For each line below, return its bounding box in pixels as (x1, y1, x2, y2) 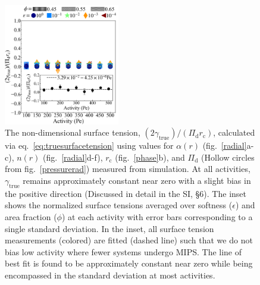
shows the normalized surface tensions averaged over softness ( (5, 199, 233, 211)
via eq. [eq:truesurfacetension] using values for (5, 139, 174, 152)
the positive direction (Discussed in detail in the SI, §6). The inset (5, 187, 246, 199)
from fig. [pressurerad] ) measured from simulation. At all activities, (5, 162, 250, 175)
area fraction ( (5, 210, 57, 223)
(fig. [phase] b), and (115, 151, 185, 163)
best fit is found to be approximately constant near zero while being (5, 257, 253, 270)
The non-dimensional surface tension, (5, 126, 140, 139)
